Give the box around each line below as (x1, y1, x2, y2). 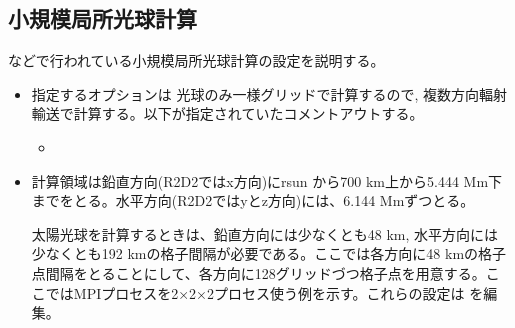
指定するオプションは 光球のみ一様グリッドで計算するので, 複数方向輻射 (31, 83, 508, 104)
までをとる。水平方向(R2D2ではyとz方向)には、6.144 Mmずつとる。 (31, 190, 475, 211)
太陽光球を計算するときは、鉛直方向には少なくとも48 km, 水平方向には (31, 223, 499, 244)
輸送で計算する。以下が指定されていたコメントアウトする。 (31, 103, 424, 124)
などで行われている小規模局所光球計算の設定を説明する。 (8, 50, 385, 71)
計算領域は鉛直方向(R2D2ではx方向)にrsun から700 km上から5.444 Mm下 (31, 170, 503, 191)
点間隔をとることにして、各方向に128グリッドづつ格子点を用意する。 (31, 262, 486, 283)
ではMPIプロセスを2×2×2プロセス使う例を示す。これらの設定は (45, 282, 465, 303)
